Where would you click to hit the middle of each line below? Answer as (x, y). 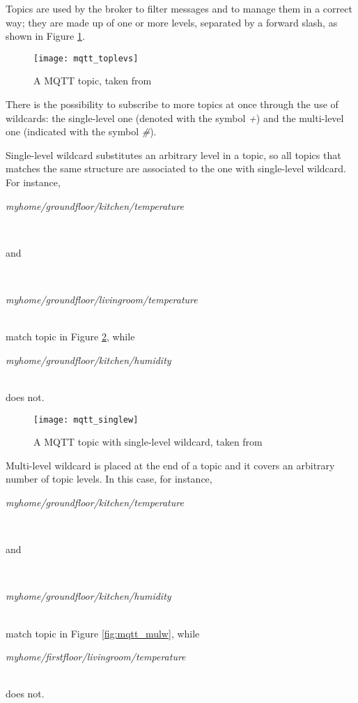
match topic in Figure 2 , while (70, 337)
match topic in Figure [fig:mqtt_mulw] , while (103, 633)
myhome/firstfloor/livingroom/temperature (96, 657)
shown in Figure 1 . (45, 36)
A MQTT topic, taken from (93, 81)
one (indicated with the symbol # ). (81, 131)
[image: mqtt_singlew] (86, 419)
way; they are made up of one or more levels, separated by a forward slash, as (172, 22)
